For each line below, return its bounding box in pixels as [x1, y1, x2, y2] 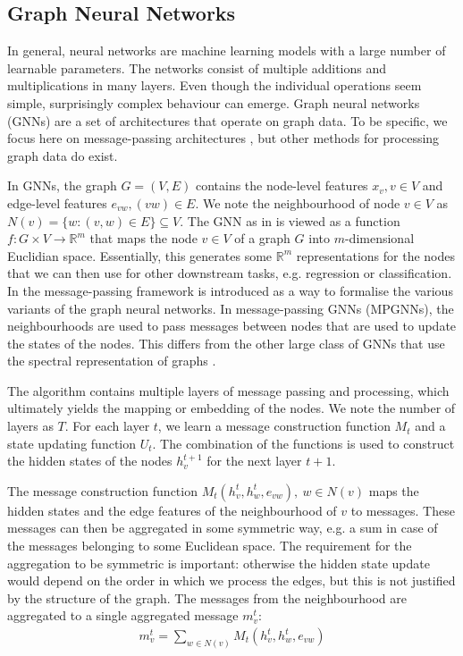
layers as [7, 416, 54, 435]
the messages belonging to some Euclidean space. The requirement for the [7, 536, 412, 555]
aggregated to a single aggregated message [7, 606, 239, 625]
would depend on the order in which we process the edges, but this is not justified [7, 571, 456, 590]
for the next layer [206, 451, 302, 470]
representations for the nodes [296, 246, 456, 265]
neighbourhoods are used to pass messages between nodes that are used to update [7, 316, 457, 335]
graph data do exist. [7, 146, 118, 164]
